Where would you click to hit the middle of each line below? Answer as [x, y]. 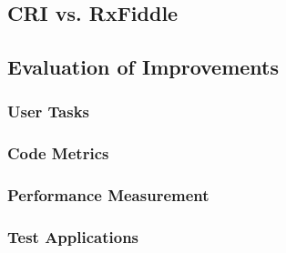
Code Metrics [58, 153]
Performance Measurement [108, 195]
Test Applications [73, 237]
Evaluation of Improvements [143, 67]
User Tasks [48, 111]
